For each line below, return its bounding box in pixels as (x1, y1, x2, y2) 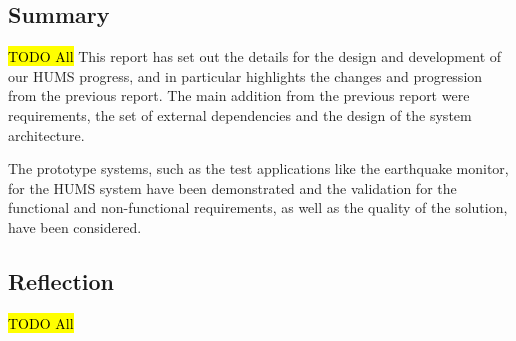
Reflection (8, 265, 114, 296)
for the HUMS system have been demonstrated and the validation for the (8, 177, 457, 198)
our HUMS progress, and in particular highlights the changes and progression (8, 65, 483, 86)
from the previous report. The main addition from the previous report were (8, 85, 470, 106)
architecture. (8, 124, 85, 145)
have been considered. (8, 216, 142, 237)
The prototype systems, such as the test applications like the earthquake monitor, (8, 158, 509, 179)
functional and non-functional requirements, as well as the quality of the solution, (8, 197, 508, 218)
